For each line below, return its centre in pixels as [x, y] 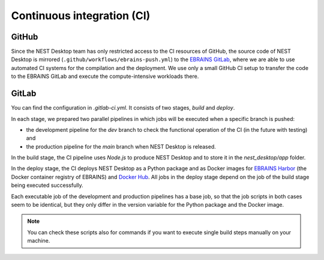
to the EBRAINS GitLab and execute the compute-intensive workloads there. [105, 76]
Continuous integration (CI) [81, 16]
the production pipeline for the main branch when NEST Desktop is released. [121, 146]
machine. [39, 241]
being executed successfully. [47, 185]
